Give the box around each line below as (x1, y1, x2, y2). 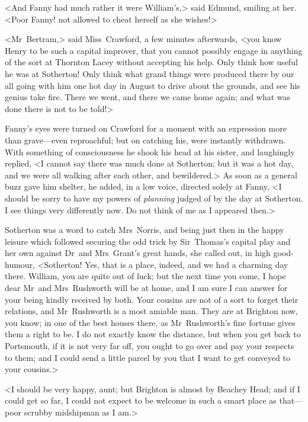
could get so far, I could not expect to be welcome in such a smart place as (5, 394, 277, 407)
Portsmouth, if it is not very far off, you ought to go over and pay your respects (5, 340, 294, 352)
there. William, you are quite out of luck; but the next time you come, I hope (5, 270, 286, 282)
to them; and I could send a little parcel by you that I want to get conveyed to (5, 351, 290, 363)
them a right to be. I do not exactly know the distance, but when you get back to (5, 328, 301, 340)
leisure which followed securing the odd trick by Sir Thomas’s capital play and (5, 235, 291, 247)
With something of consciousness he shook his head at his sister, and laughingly (5, 145, 295, 158)
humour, (5, 258, 36, 270)
